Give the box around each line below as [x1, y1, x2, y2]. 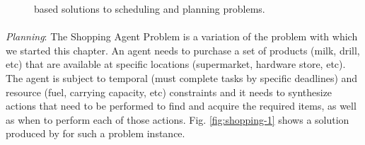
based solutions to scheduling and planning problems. [34, 1, 265, 16]
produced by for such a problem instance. [6, 126, 185, 141]
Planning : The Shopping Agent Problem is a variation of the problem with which [6, 29, 358, 44]
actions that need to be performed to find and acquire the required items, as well [6, 98, 357, 113]
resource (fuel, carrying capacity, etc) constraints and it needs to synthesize [6, 84, 332, 99]
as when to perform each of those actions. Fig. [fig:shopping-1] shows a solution [6, 112, 349, 127]
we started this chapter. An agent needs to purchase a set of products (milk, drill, [6, 42, 360, 57]
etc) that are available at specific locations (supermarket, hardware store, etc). [6, 57, 346, 71]
